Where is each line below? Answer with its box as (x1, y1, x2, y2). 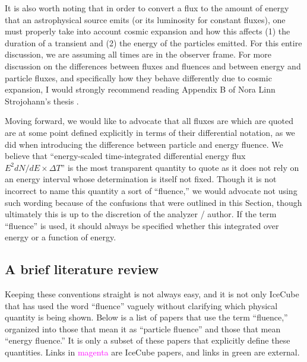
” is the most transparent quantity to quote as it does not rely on (61, 161, 299, 173)
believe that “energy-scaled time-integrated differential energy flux (5, 150, 246, 162)
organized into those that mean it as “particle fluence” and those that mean (5, 322, 281, 335)
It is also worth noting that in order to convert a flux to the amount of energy (5, 2, 289, 14)
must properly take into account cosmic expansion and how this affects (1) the (5, 25, 290, 37)
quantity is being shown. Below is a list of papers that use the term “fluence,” (5, 311, 288, 323)
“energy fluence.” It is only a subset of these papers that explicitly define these (5, 334, 290, 347)
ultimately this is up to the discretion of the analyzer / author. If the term (5, 208, 277, 220)
